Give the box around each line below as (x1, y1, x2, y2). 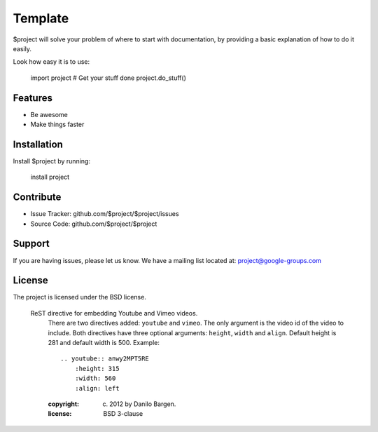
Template (13, 11, 69, 26)
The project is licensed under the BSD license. (13, 293, 146, 302)
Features (13, 92, 52, 104)
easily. (13, 44, 31, 53)
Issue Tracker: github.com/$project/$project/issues (30, 210, 179, 218)
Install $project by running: (13, 156, 91, 165)
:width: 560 (74, 374, 116, 382)
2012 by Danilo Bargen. (109, 400, 176, 408)
